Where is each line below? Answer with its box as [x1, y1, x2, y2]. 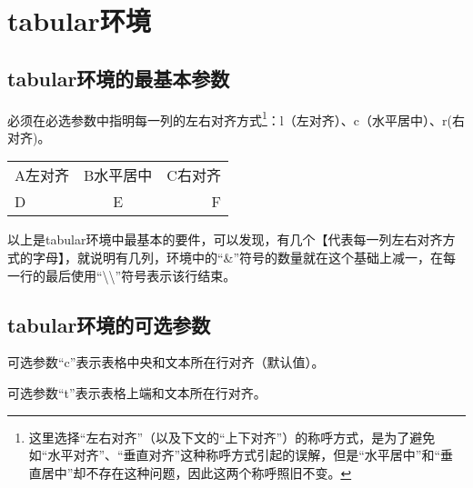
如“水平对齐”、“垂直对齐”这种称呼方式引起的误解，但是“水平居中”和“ [28, 445, 441, 464]
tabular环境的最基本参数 [7, 64, 230, 92]
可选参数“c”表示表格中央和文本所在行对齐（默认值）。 [7, 353, 325, 372]
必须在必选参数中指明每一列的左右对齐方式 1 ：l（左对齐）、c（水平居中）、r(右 [7, 107, 465, 129]
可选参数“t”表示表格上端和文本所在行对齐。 [7, 383, 267, 402]
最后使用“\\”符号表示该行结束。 [45, 265, 236, 284]
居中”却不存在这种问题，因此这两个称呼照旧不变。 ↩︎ [41, 463, 352, 482]
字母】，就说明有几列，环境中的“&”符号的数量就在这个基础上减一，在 [32, 248, 444, 267]
